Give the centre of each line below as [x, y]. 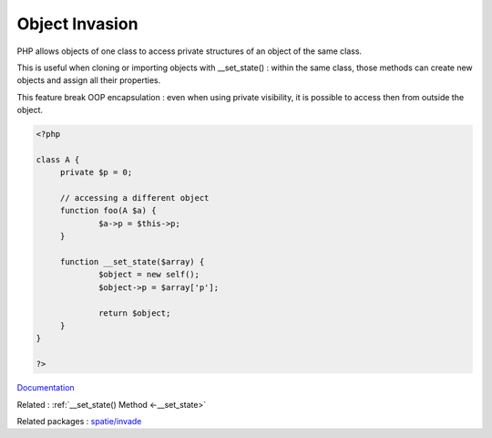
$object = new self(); [149, 275]
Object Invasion [77, 24]
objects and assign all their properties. [89, 80]
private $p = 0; [96, 172]
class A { [58, 159]
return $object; [135, 313]
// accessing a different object [134, 198]
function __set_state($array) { [132, 261]
